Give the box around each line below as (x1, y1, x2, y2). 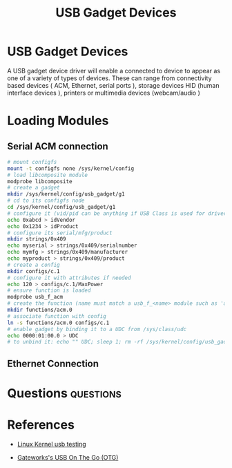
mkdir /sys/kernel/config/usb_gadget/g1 (7, 191, 126, 198)
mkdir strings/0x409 (7, 236, 67, 243)
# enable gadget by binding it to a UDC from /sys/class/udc (7, 326, 187, 333)
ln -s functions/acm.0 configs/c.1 (7, 319, 110, 326)
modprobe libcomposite (7, 178, 72, 185)
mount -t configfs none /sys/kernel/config (7, 165, 135, 172)
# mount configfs (7, 158, 57, 165)
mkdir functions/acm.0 (7, 306, 72, 314)
